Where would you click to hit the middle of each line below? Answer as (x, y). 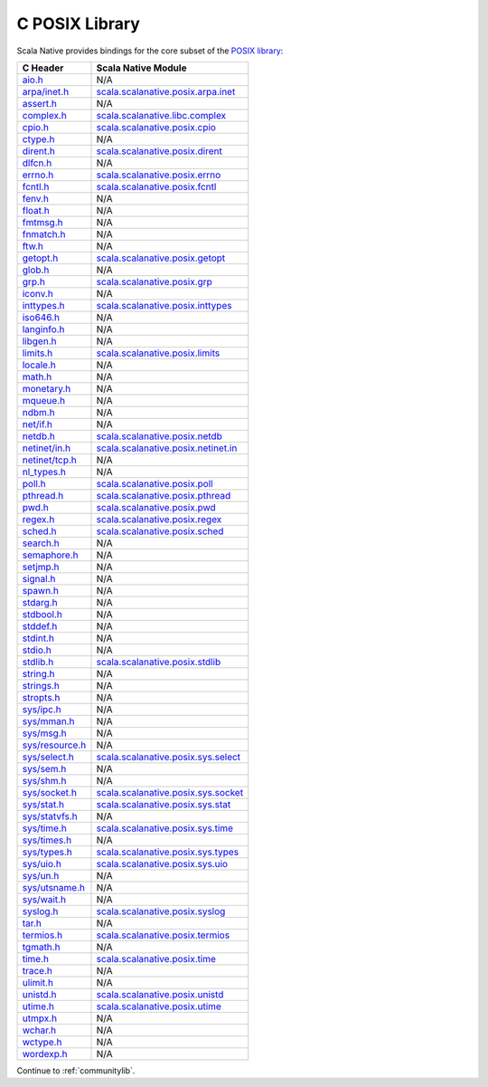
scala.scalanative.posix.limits (158, 353)
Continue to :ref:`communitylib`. (76, 1070)
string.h (38, 673)
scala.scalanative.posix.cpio (156, 127)
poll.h (34, 483)
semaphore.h (50, 555)
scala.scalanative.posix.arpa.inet (166, 91)
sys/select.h (48, 757)
